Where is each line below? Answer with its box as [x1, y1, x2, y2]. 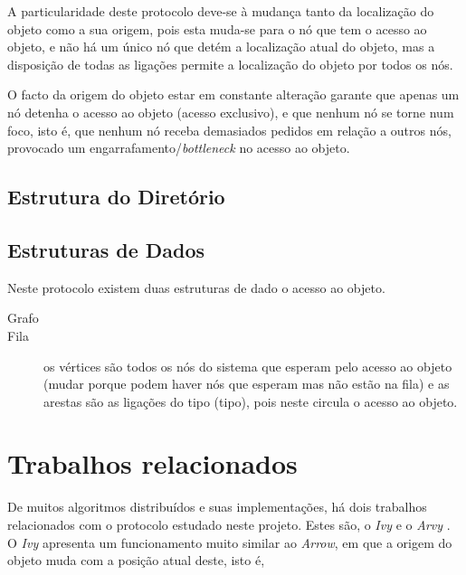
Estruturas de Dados [7, 235, 205, 263]
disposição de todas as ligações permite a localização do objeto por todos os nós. [7, 54, 453, 73]
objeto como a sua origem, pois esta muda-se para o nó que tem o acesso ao [7, 19, 427, 38]
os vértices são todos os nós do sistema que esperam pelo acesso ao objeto [43, 356, 452, 375]
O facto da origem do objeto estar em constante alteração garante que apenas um [7, 85, 460, 104]
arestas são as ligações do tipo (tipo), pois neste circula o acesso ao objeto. [43, 391, 458, 410]
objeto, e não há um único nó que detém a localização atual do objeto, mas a [7, 37, 435, 56]
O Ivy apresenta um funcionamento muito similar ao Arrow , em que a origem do [7, 533, 452, 551]
